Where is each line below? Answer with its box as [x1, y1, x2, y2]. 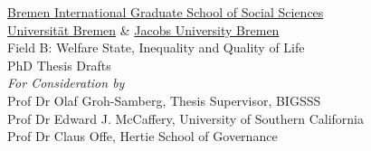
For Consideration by [7, 73, 125, 92]
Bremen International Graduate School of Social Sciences [7, 3, 324, 21]
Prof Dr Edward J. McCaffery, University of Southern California [7, 109, 364, 127]
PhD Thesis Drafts [7, 55, 111, 74]
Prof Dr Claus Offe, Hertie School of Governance [7, 127, 278, 146]
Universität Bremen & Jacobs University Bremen [7, 20, 280, 39]
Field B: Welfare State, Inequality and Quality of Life [7, 38, 305, 57]
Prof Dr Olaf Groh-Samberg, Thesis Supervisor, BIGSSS [7, 90, 321, 109]
